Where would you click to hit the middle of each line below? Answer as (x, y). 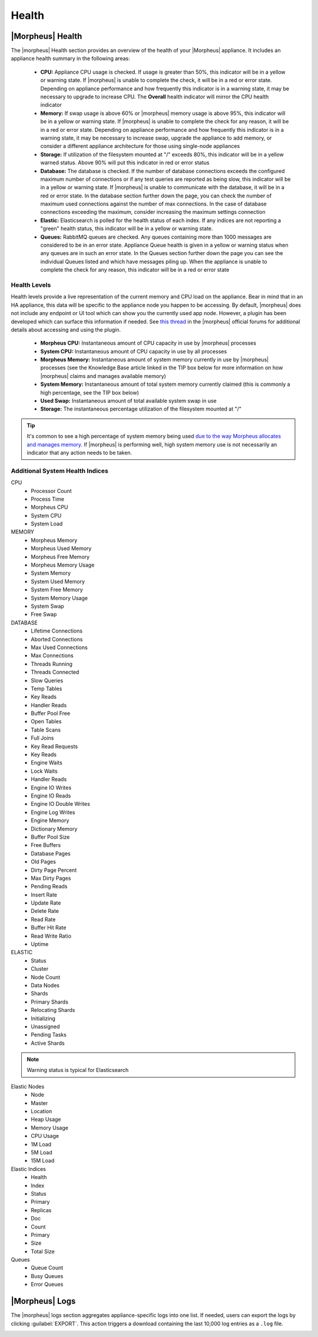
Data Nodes (45, 985)
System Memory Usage (59, 598)
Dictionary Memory (54, 829)
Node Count (46, 977)
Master (39, 1103)
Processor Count (51, 491)
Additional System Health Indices (59, 471)
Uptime (40, 944)
